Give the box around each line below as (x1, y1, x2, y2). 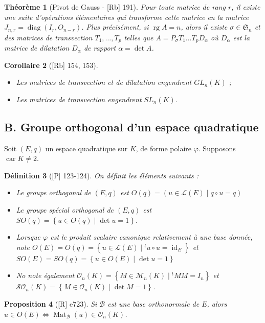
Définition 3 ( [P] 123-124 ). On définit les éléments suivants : (4, 170, 198, 180)
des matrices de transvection (4, 32, 93, 42)
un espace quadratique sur (45, 143, 128, 153)
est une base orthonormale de (107, 298, 200, 309)
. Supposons (198, 143, 236, 153)
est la (233, 32, 250, 42)
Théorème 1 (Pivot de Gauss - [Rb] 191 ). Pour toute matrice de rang (4, 2, 226, 12)
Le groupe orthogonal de (16, 187, 91, 198)
